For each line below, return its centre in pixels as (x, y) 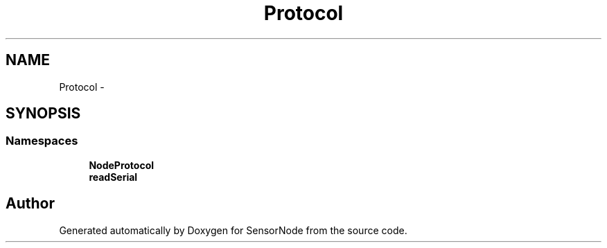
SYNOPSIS (43, 114)
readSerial (113, 177)
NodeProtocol (122, 165)
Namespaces (42, 141)
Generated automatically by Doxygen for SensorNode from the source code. (233, 230)
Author (30, 204)
